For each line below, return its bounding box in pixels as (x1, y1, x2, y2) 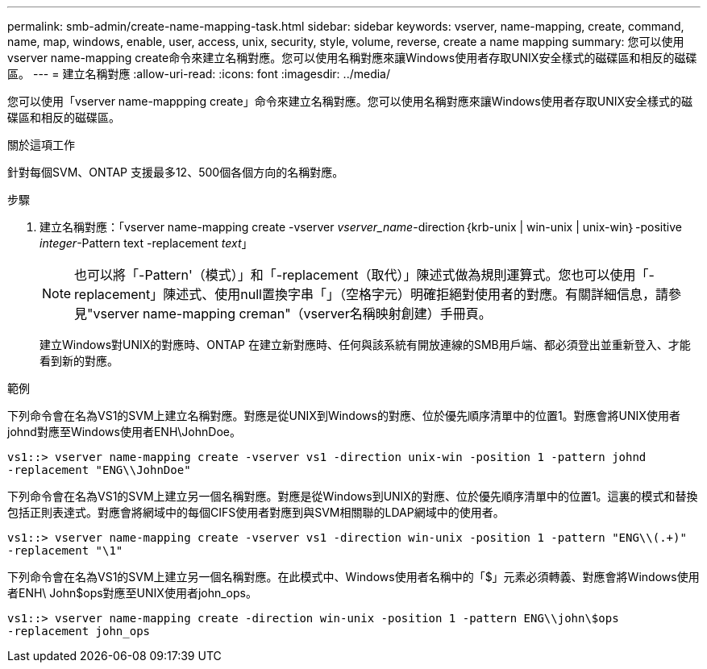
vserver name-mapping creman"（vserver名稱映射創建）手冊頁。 (93, 305, 492, 322)
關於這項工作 (7, 138, 75, 152)
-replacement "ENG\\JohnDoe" (7, 463, 191, 476)
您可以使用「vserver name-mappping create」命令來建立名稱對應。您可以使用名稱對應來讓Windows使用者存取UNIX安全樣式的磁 (7, 94, 692, 108)
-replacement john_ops (7, 625, 151, 638)
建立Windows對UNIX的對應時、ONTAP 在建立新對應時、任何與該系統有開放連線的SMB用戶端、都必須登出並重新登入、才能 (40, 338, 691, 351)
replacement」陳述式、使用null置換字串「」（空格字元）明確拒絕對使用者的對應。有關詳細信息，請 (74, 286, 668, 302)
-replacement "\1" (7, 544, 123, 557)
